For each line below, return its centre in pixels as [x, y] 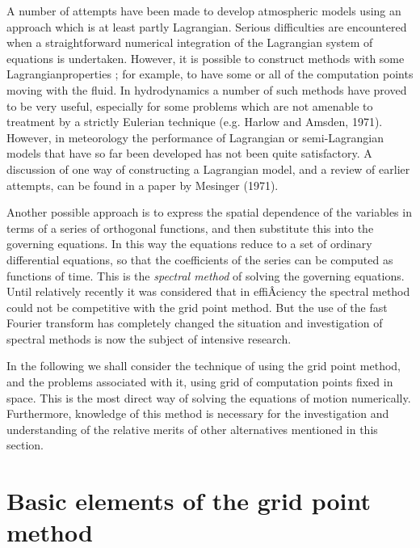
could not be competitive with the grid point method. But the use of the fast [197, 307]
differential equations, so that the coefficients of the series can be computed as [200, 259]
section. [25, 445]
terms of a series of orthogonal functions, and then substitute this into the [190, 228]
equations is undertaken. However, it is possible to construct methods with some [206, 58]
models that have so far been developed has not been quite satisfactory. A [189, 153]
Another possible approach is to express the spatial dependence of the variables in [209, 212]
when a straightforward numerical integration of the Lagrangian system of [190, 42]
